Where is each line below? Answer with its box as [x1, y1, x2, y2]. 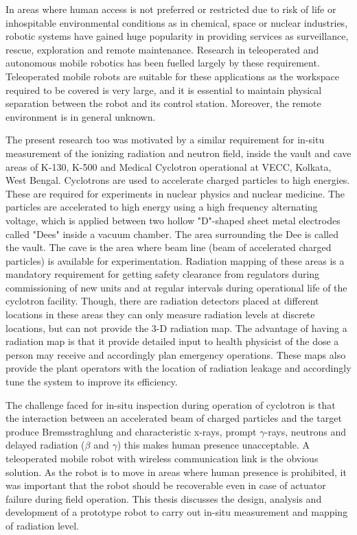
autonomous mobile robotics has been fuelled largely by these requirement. [5, 56, 320, 70]
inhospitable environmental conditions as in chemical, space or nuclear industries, [5, 15, 348, 29]
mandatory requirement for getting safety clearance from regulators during [5, 267, 320, 281]
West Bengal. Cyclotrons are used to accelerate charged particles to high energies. [5, 173, 350, 187]
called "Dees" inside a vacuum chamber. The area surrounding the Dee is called [5, 226, 338, 241]
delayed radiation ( [5, 438, 85, 452]
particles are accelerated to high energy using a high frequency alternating [5, 200, 318, 214]
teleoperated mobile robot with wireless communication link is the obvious [5, 451, 319, 465]
